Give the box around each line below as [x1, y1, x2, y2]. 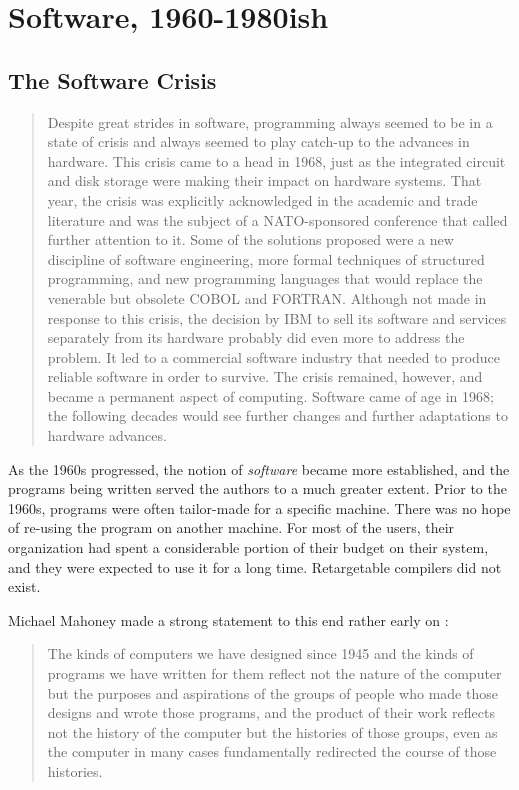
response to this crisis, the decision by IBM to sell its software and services [47, 307, 507, 328]
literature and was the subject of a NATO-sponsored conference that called [47, 209, 508, 230]
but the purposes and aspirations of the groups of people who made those [47, 682, 498, 703]
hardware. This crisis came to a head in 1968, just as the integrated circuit [47, 150, 506, 171]
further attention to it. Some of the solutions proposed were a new [47, 229, 454, 250]
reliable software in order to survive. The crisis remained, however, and [47, 366, 483, 387]
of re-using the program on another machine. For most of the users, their [8, 517, 455, 538]
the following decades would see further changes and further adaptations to [47, 405, 508, 426]
